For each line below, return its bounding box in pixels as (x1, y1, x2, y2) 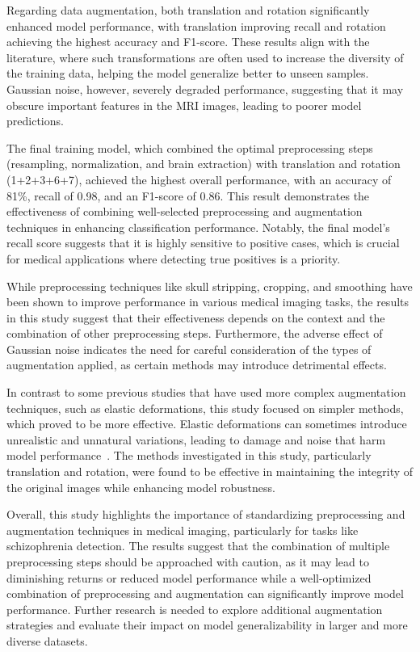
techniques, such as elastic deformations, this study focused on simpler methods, (6, 399, 404, 416)
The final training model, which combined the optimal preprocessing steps (6, 139, 373, 156)
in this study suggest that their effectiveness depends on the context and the (6, 309, 385, 326)
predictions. (6, 112, 64, 129)
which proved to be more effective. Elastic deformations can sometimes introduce (6, 415, 407, 432)
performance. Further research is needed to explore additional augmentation (6, 600, 383, 617)
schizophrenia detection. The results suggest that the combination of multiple (6, 537, 390, 554)
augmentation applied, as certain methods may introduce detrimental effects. (6, 356, 387, 373)
